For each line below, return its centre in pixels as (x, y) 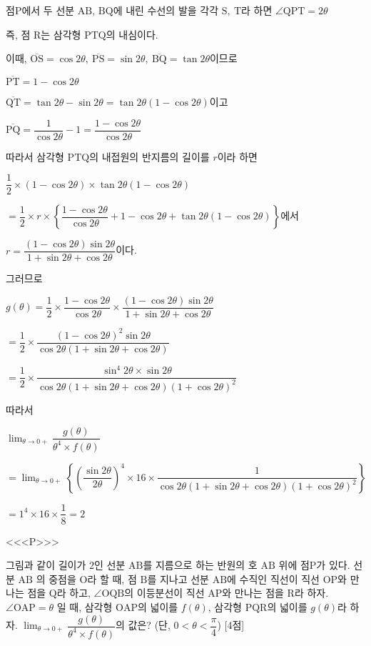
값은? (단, (149, 625)
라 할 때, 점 (112, 578)
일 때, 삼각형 (85, 606)
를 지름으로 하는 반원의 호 (200, 565)
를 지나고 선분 (178, 578)
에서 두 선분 (48, 10)
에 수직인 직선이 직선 (273, 578)
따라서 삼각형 (35, 156)
